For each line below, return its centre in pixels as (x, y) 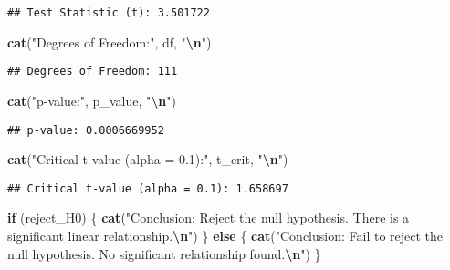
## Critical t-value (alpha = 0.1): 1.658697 (148, 188)
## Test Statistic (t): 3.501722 (109, 13)
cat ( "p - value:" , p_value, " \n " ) (92, 100)
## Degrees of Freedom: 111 (93, 72)
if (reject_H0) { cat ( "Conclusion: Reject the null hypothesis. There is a (209, 218)
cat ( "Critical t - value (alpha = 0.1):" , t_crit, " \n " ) (148, 159)
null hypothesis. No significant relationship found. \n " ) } (164, 253)
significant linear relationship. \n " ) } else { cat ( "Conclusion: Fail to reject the (225, 235)
